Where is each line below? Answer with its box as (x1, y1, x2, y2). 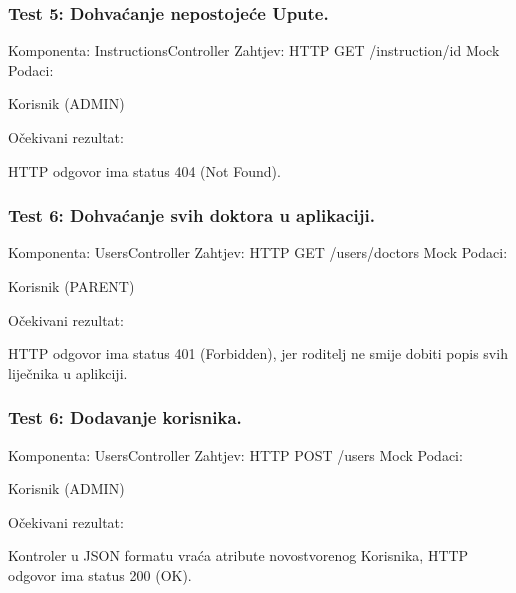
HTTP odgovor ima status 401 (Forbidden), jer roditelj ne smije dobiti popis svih (8, 343, 508, 364)
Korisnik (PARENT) (8, 276, 135, 296)
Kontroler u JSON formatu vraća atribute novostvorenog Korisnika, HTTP (8, 545, 469, 566)
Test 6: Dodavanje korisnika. (8, 405, 242, 430)
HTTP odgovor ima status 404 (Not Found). (8, 160, 281, 181)
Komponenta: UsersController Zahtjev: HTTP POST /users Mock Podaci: (8, 444, 463, 465)
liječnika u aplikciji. (8, 362, 128, 383)
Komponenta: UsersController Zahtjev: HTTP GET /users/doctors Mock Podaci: (8, 242, 508, 263)
